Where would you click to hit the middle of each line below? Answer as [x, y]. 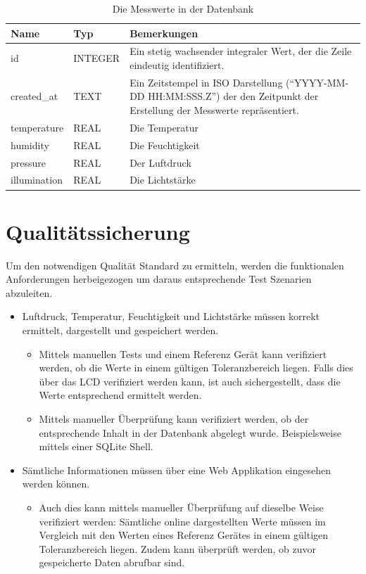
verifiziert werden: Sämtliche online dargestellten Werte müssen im [182, 521]
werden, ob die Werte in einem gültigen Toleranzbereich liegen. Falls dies [196, 368]
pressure [29, 162]
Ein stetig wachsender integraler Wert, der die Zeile [241, 51]
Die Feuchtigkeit [165, 145]
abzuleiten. [29, 292]
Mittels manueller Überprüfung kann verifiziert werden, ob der [174, 419]
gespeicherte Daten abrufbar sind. [112, 562]
